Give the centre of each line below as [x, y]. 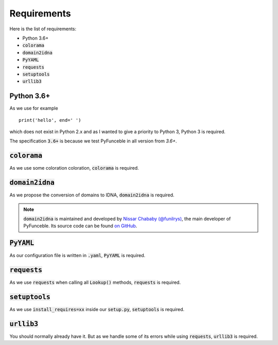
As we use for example [34, 108]
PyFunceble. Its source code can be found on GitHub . [80, 226]
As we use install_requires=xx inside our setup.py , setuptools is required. [97, 310]
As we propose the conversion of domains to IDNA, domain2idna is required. [92, 195]
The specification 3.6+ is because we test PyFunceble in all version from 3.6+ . [93, 141]
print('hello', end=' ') [50, 120]
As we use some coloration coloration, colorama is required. [74, 168]
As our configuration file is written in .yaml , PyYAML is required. [77, 256]
